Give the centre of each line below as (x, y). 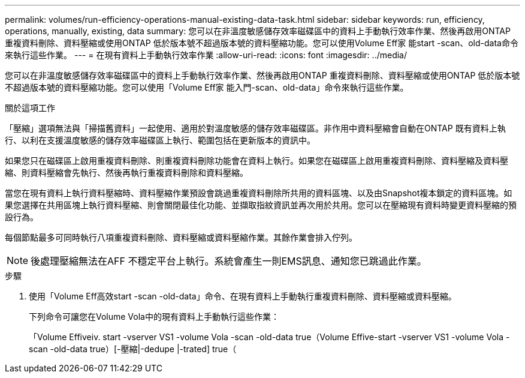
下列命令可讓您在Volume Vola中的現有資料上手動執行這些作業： (154, 316)
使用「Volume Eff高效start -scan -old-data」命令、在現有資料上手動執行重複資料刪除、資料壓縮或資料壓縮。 (243, 296)
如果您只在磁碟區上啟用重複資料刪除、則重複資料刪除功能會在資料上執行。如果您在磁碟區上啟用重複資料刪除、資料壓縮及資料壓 (257, 160)
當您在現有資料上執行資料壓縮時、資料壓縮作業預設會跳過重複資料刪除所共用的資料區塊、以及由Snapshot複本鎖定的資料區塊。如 (259, 193)
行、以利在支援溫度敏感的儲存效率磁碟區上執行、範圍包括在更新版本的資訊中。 (160, 140)
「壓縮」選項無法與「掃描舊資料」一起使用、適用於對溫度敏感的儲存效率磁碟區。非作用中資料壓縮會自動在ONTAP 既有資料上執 (255, 128)
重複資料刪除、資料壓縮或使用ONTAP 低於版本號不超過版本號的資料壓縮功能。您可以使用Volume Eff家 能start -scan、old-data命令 (262, 43)
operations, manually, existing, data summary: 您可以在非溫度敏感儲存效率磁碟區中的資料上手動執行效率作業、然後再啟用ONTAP (258, 31)
